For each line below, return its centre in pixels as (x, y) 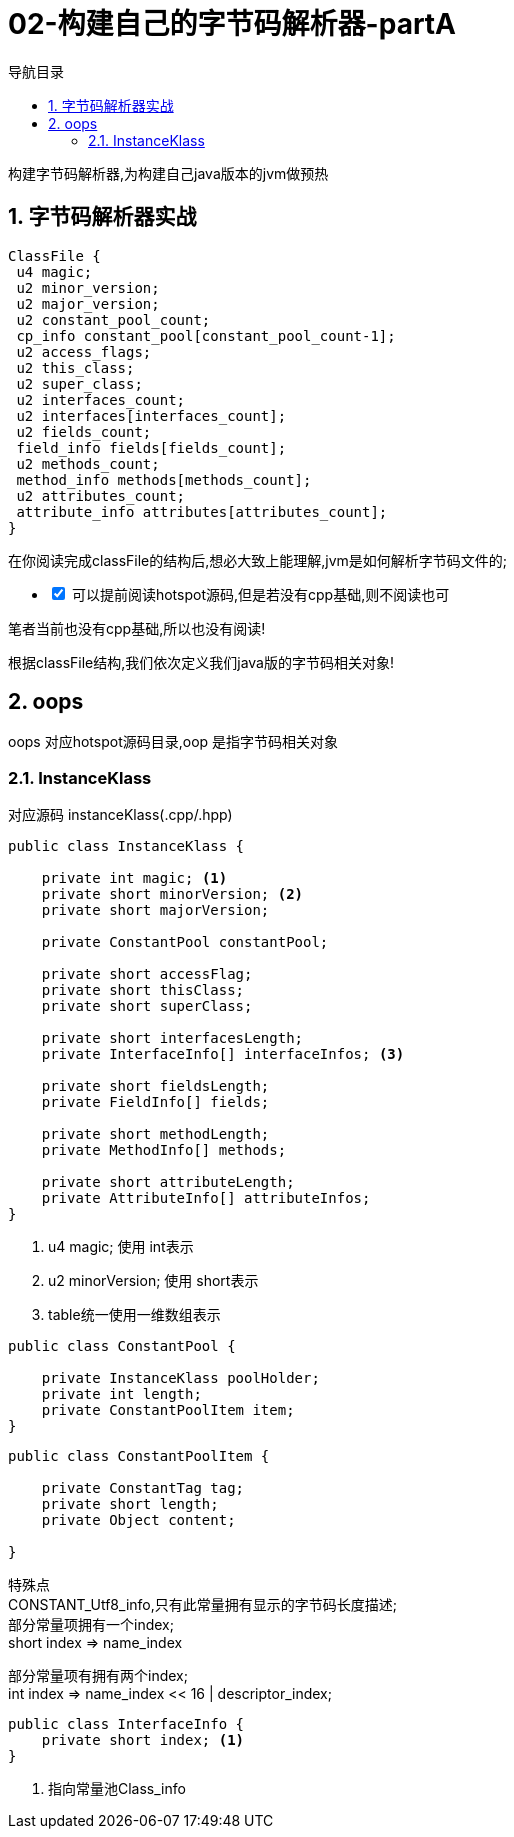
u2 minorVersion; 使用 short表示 (153, 1281)
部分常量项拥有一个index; (91, 1625)
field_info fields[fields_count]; (151, 447)
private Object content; (138, 1520)
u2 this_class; (75, 367)
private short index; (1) (143, 1740)
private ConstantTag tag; (143, 1488)
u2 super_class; (79, 383)
